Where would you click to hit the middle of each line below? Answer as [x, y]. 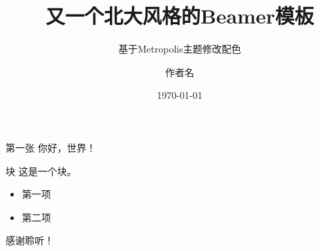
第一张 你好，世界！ [51, 147]
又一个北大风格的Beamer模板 [180, 16]
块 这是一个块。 [41, 170]
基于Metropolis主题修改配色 [180, 49]
